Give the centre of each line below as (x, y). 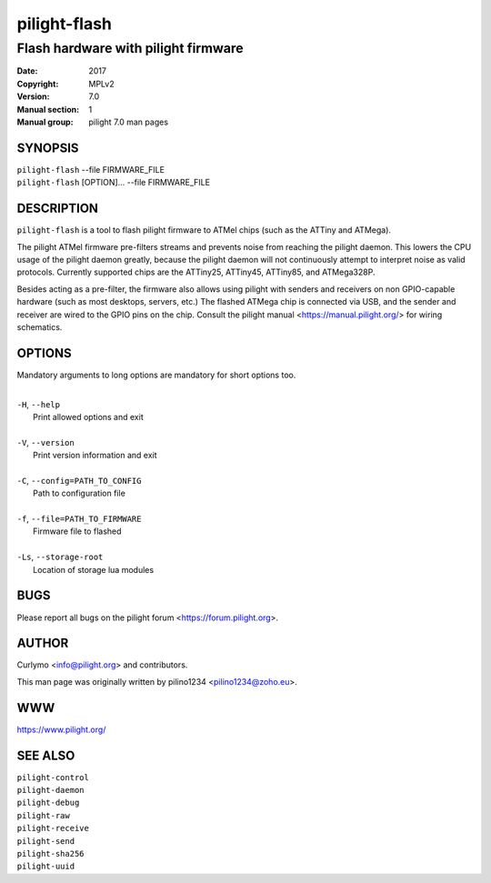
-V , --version (45, 442)
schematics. (40, 326)
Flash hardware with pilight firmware (130, 48)
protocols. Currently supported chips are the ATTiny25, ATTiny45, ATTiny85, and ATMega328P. (196, 272)
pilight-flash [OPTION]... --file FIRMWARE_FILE (114, 183)
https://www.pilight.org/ (61, 729)
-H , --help (39, 404)
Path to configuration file (80, 493)
